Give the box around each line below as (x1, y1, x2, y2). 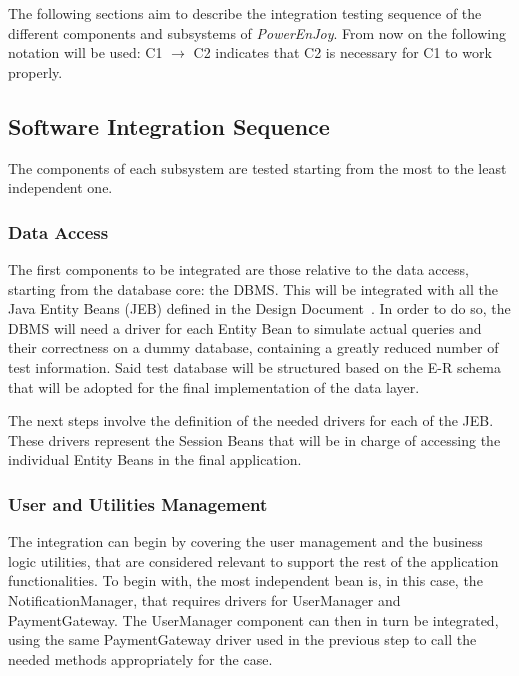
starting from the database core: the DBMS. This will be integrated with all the (8, 278, 498, 299)
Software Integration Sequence (8, 110, 330, 141)
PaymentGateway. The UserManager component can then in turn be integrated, (8, 609, 499, 630)
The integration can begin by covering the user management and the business (8, 531, 483, 552)
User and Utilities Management (8, 491, 268, 516)
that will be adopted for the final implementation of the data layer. (8, 376, 420, 397)
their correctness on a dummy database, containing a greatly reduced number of (8, 337, 499, 358)
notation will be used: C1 (8, 42, 163, 63)
